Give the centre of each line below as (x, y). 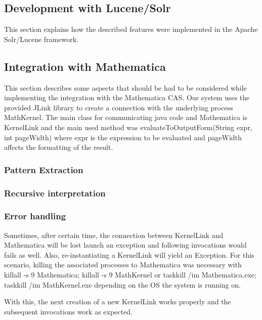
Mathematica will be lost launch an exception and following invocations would (125, 245)
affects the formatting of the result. (59, 147)
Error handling (35, 216)
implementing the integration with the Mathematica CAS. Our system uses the (127, 97)
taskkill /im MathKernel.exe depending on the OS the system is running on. (122, 284)
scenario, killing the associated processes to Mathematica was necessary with (123, 265)
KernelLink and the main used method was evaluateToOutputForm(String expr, (128, 127)
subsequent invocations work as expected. (68, 311)
